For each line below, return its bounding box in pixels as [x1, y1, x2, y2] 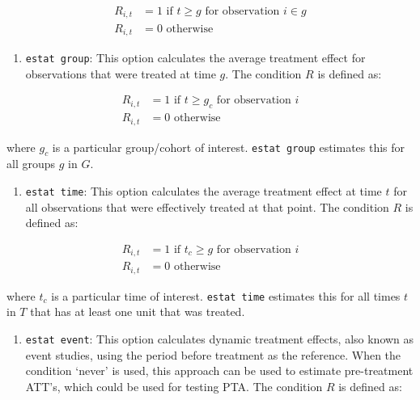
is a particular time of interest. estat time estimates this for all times [51, 287, 401, 304]
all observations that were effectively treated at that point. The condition [25, 198, 389, 215]
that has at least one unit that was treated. [30, 303, 245, 320]
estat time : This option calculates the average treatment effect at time [25, 182, 382, 199]
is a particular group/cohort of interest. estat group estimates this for [52, 138, 405, 155]
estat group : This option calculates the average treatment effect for [25, 48, 366, 65]
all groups [6, 155, 56, 172]
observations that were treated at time [25, 65, 216, 82]
